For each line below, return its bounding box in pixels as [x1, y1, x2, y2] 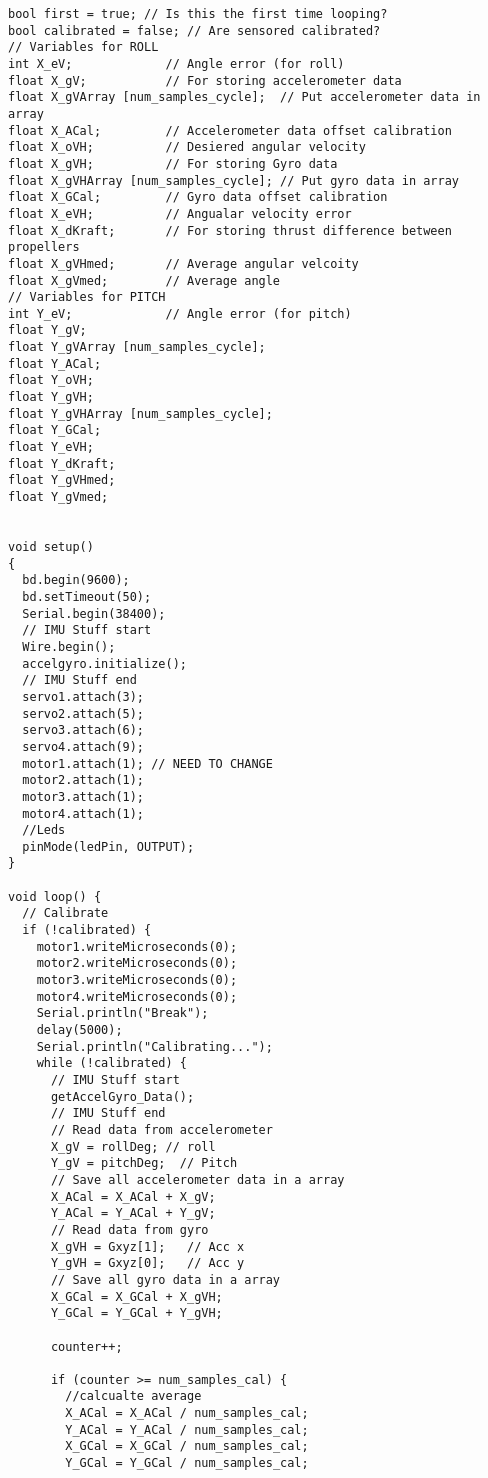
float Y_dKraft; [8, 456, 116, 471]
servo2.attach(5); [22, 706, 145, 721]
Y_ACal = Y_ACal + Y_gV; [50, 1206, 216, 1221]
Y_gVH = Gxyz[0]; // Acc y [50, 1256, 245, 1271]
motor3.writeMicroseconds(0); [36, 973, 238, 988]
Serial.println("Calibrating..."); [36, 1039, 273, 1054]
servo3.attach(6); [22, 723, 145, 738]
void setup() [8, 540, 94, 554]
